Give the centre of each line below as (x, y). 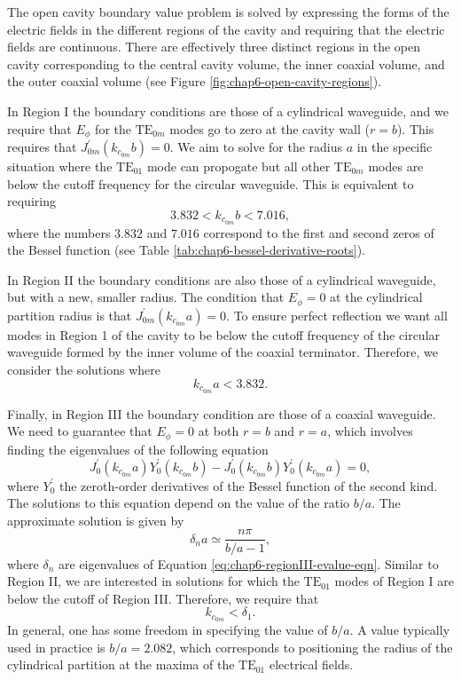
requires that (42, 147)
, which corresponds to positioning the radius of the (313, 647)
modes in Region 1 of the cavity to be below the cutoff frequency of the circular (224, 334)
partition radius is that (70, 315)
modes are (396, 166)
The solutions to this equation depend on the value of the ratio (179, 503)
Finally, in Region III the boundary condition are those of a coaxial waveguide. (222, 413)
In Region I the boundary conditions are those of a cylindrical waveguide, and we (228, 111)
